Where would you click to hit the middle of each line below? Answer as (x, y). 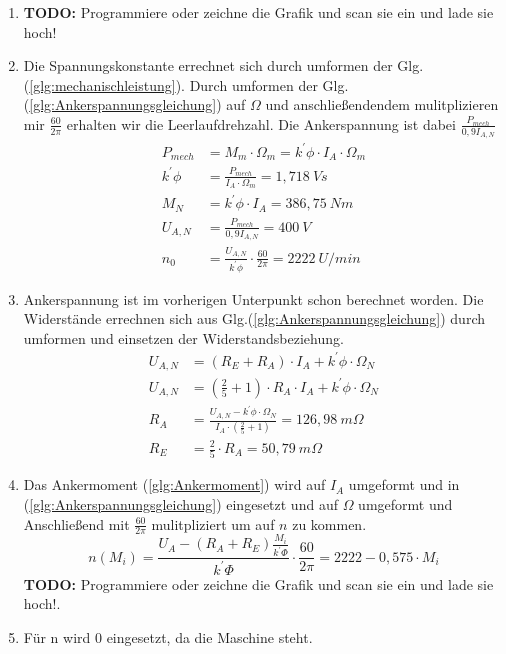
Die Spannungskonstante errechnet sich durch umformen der (208, 65)
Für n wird (57, 636)
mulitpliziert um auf (213, 523)
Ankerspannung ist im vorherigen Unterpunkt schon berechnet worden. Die (253, 298)
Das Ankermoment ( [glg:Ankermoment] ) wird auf (174, 484)
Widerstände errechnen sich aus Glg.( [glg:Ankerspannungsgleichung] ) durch (254, 318)
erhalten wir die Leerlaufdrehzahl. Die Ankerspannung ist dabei (261, 123)
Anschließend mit (76, 523)
